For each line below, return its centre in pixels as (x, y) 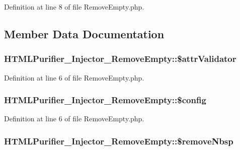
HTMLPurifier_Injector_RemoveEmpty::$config (105, 100)
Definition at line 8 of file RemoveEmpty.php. (74, 7)
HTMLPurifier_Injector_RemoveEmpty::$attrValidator (120, 59)
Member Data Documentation (84, 33)
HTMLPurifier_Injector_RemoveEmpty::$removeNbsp (119, 141)
